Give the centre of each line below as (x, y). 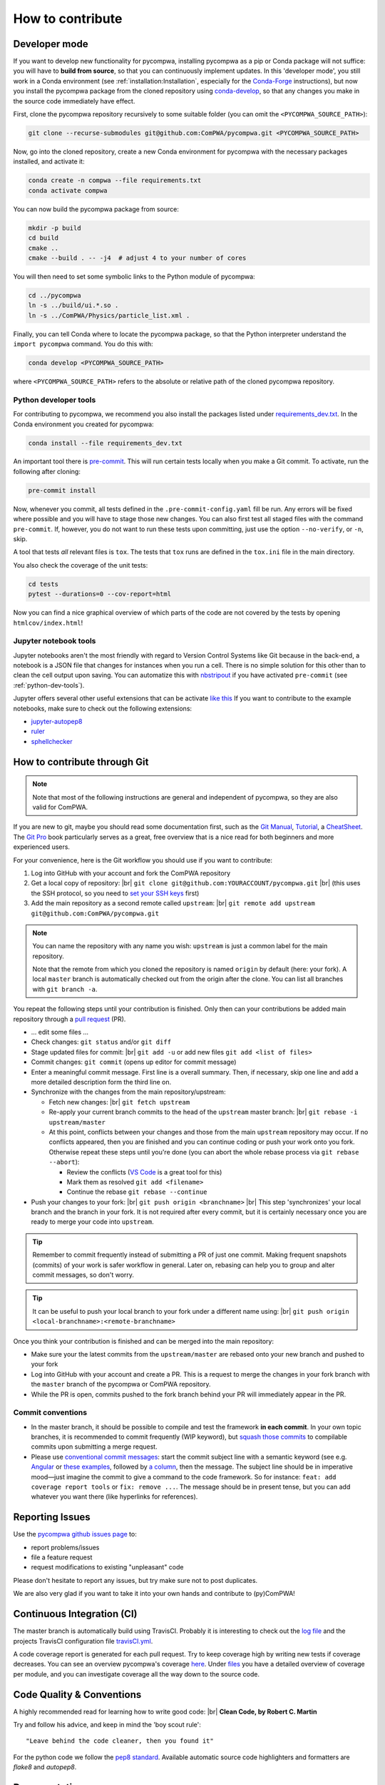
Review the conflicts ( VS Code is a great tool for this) (144, 1172)
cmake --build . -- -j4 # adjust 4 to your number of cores (137, 258)
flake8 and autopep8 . (45, 1767)
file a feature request (62, 1557)
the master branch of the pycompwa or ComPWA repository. (121, 1384)
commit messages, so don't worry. (83, 1275)
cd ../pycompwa (55, 295)
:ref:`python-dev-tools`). (49, 685)
